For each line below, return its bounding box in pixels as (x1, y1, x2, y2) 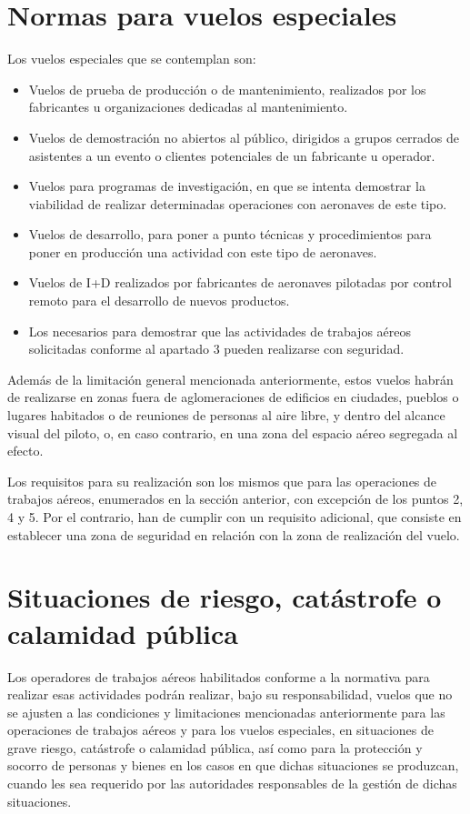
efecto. (7, 441, 44, 460)
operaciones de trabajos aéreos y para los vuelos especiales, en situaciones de (7, 720, 435, 739)
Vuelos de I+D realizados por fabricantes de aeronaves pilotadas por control (28, 273, 452, 292)
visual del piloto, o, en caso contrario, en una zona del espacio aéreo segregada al (7, 423, 458, 442)
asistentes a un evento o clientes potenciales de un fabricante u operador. (28, 146, 435, 165)
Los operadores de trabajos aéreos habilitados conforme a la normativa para (7, 667, 430, 686)
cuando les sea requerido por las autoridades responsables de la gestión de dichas (7, 774, 457, 793)
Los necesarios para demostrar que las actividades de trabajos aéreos (28, 321, 412, 340)
